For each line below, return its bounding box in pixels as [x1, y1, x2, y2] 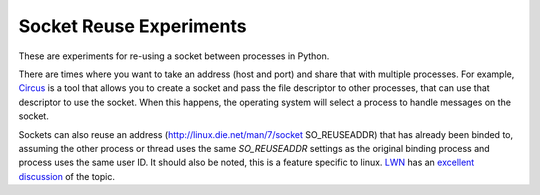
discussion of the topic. [18, 170, 115, 182]
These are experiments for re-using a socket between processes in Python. [18, 50, 330, 62]
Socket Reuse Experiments [18, 15, 247, 37]
